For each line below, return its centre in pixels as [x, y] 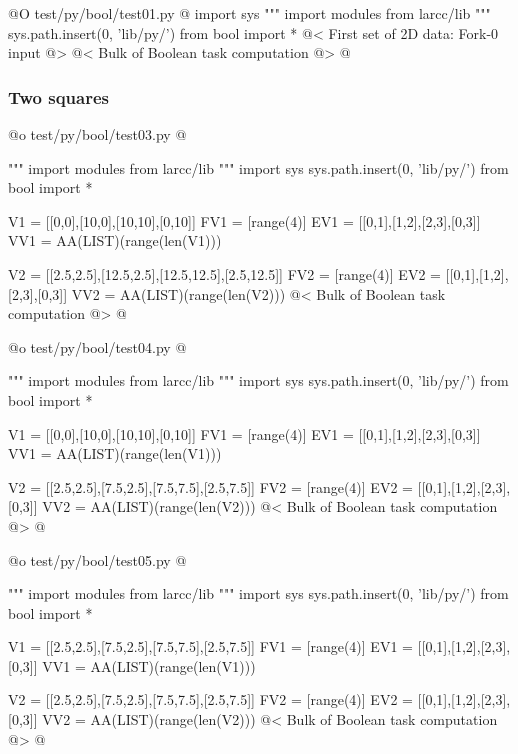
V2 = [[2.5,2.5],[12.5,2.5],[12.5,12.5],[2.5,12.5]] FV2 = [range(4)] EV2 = [224, 273]
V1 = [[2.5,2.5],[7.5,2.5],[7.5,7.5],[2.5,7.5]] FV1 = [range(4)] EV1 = [210, 646]
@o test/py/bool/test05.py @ [97, 559]
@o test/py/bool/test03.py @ [97, 134]
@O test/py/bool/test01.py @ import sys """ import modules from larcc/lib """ [249, 13]
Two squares [59, 96]
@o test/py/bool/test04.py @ [97, 346]
